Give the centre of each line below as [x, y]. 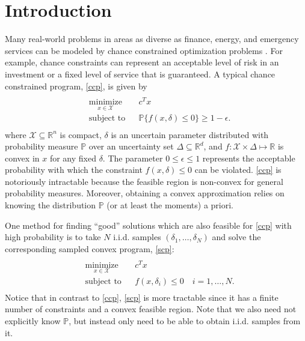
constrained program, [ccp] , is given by [76, 86]
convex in [22, 158]
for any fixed [73, 158]
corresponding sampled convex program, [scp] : [90, 248]
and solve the [236, 237]
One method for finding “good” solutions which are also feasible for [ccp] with [148, 225]
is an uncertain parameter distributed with [190, 134]
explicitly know [33, 321]
